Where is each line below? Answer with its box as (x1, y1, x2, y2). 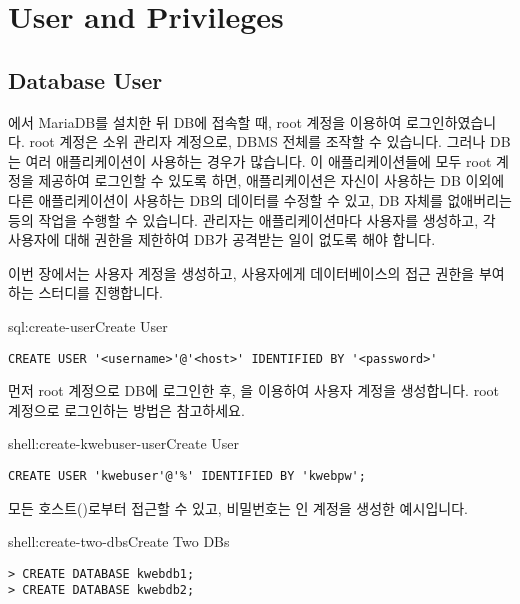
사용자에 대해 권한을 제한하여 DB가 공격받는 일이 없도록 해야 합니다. (8, 229, 436, 250)
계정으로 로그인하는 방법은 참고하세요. (8, 399, 245, 420)
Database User (8, 64, 163, 95)
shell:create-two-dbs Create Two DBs (8, 531, 230, 552)
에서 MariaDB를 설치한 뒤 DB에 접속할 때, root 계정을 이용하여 (8, 111, 402, 132)
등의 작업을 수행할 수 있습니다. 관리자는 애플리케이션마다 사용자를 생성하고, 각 (8, 209, 496, 230)
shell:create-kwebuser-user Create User (8, 433, 240, 454)
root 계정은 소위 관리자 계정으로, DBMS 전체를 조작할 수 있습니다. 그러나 (29, 131, 486, 152)
